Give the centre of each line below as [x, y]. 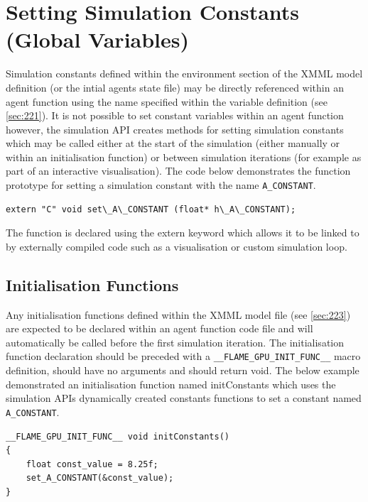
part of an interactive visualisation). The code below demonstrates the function [178, 171]
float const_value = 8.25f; [92, 464]
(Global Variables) [98, 39]
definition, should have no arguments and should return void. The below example [183, 370]
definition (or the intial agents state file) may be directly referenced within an [175, 87]
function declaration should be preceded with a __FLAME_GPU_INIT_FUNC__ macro [183, 356]
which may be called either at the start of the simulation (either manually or [173, 143]
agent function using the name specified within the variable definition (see [167, 101]
